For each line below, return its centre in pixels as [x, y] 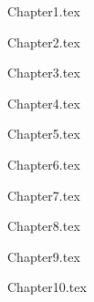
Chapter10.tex [47, 287]
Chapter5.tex [44, 134]
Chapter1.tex [44, 11]
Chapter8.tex [44, 226]
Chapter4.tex [44, 103]
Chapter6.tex [44, 164]
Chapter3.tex [44, 73]
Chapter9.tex [44, 256]
